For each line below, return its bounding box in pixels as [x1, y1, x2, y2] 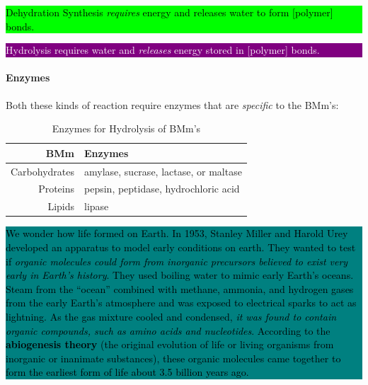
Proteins [38, 181, 75, 196]
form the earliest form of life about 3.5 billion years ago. [6, 364, 249, 379]
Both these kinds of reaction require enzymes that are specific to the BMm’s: [6, 97, 339, 112]
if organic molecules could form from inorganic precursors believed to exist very [6, 253, 348, 268]
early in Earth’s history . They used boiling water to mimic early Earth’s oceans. [6, 268, 354, 282]
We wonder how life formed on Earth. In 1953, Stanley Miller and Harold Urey [6, 226, 348, 241]
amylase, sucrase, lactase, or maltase [84, 163, 242, 178]
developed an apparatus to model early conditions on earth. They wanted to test [6, 239, 356, 254]
